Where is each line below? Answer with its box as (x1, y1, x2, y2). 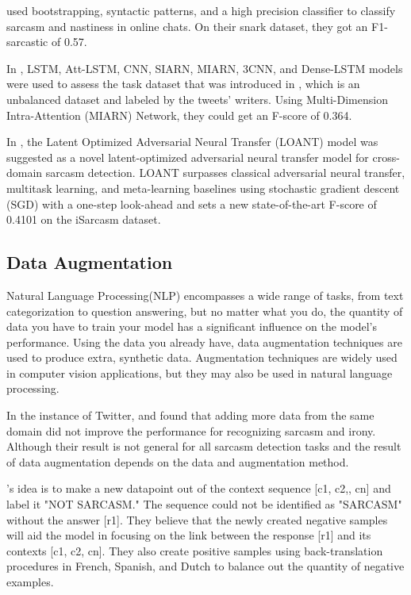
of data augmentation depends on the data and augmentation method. (6, 453, 349, 470)
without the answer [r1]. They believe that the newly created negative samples (6, 511, 388, 528)
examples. (6, 574, 54, 590)
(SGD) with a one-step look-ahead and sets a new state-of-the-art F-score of (6, 195, 377, 212)
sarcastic (6, 33, 48, 50)
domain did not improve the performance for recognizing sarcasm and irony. (6, 422, 376, 439)
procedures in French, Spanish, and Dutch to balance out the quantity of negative (6, 558, 405, 574)
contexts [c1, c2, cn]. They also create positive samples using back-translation (6, 542, 383, 559)
